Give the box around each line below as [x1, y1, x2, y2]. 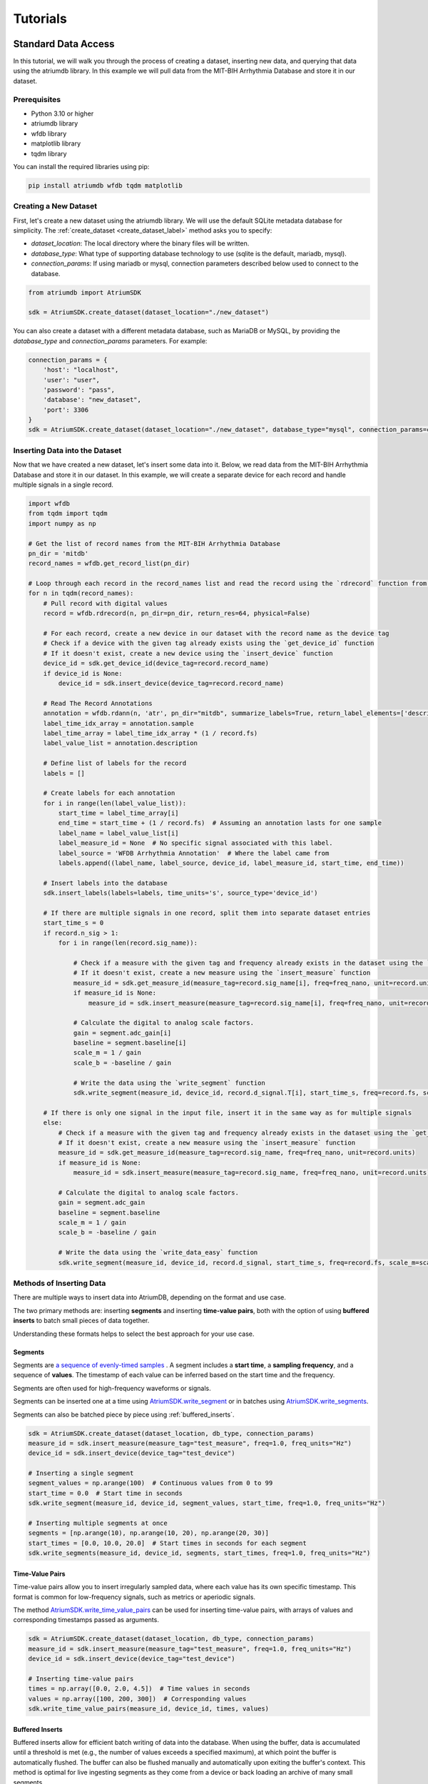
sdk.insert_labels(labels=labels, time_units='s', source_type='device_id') [43, 889, 318, 897]
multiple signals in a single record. [13, 480, 114, 489]
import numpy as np [28, 520, 96, 527]
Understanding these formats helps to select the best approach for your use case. [13, 1329, 255, 1338]
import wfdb [28, 500, 71, 507]
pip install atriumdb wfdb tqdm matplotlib [28, 181, 183, 189]
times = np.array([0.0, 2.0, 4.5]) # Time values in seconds [28, 1685, 250, 1693]
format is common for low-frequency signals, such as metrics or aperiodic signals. [13, 1592, 256, 1601]
